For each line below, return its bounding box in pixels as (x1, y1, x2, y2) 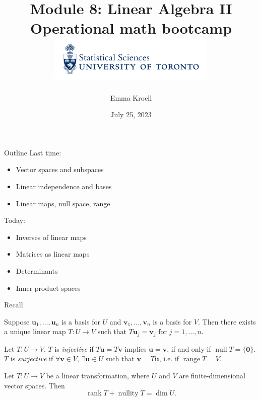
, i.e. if (159, 353, 179, 364)
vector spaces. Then (4, 380, 65, 390)
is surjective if (10, 353, 53, 364)
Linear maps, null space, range (16, 198, 110, 208)
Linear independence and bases (16, 181, 112, 192)
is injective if (54, 343, 94, 354)
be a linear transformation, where (46, 370, 150, 381)
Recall (4, 299, 23, 310)
